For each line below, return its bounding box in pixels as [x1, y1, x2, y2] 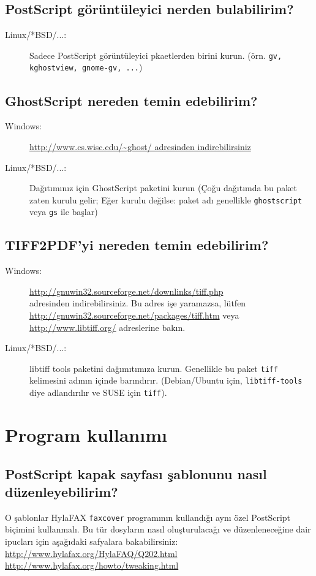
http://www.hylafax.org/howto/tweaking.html [5, 559, 179, 572]
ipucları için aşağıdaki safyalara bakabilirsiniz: [5, 534, 178, 547]
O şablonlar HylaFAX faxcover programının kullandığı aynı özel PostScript [5, 510, 290, 523]
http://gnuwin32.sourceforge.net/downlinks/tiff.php [29, 284, 224, 297]
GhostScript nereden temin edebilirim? [5, 91, 258, 110]
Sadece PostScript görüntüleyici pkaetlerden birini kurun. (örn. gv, [29, 48, 282, 61]
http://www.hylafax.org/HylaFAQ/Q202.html [5, 547, 178, 559]
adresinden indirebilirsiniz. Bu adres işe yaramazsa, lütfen [29, 297, 246, 309]
